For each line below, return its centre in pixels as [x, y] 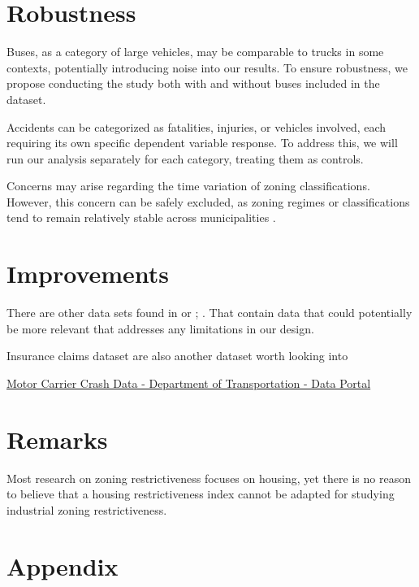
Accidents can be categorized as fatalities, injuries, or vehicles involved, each [197, 126]
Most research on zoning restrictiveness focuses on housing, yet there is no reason [209, 478]
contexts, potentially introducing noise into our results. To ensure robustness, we [207, 67]
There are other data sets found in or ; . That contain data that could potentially [209, 313]
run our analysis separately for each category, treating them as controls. [185, 158]
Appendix [63, 565]
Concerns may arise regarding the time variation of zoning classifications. [188, 186]
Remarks [57, 439]
